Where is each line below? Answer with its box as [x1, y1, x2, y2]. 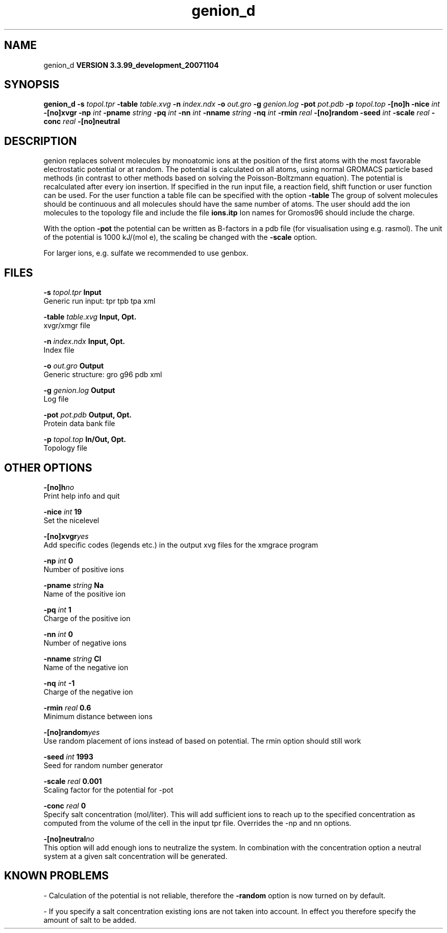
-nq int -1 [43, 678, 75, 688]
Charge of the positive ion [43, 613, 131, 623]
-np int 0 [43, 556, 73, 565]
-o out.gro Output [43, 361, 104, 371]
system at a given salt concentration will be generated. [43, 851, 228, 861]
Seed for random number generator [43, 760, 163, 770]
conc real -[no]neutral [43, 117, 120, 126]
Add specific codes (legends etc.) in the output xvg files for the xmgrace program [43, 540, 318, 549]
